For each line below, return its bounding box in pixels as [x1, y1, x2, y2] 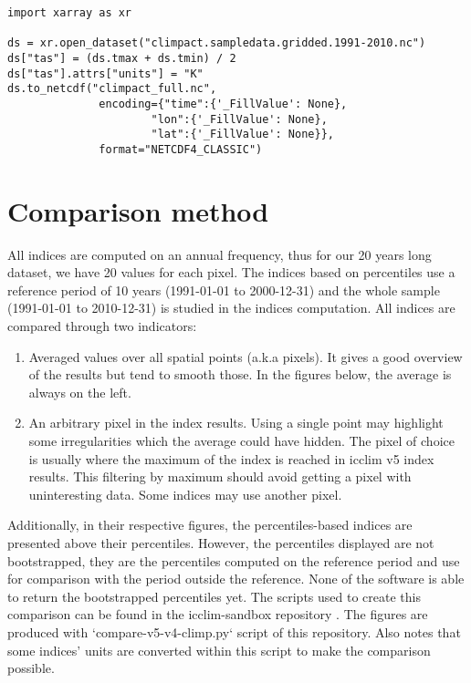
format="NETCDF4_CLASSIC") [99, 142, 263, 156]
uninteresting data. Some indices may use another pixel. [28, 484, 342, 503]
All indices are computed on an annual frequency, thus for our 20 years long [7, 244, 432, 264]
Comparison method [7, 191, 269, 229]
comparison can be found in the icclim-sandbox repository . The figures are [7, 605, 428, 624]
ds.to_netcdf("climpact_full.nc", [7, 82, 217, 96]
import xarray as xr [7, 6, 132, 19]
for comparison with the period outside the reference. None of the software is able [7, 569, 465, 588]
